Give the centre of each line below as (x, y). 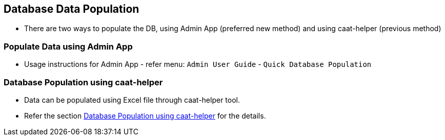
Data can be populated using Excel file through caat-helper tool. (132, 100)
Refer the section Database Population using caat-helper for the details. (145, 115)
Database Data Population (72, 9)
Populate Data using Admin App (68, 46)
